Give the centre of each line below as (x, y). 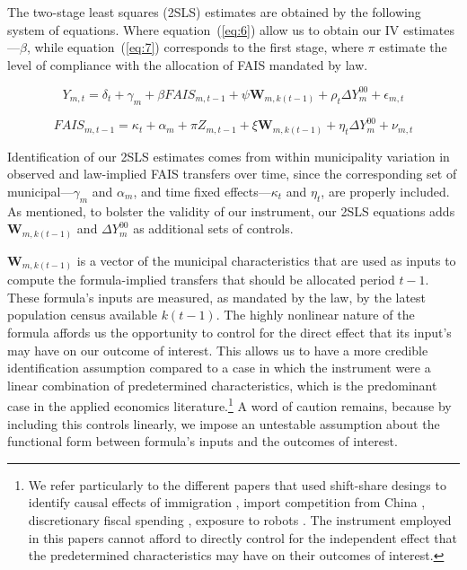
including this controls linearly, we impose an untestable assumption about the (224, 423)
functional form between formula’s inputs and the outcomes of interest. (203, 441)
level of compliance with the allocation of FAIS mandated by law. (188, 64)
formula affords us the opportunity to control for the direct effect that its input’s (229, 333)
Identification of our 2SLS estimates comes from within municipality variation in (229, 156)
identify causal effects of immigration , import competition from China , (227, 502)
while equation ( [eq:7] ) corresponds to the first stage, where (199, 47)
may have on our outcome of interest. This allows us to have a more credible (218, 350)
